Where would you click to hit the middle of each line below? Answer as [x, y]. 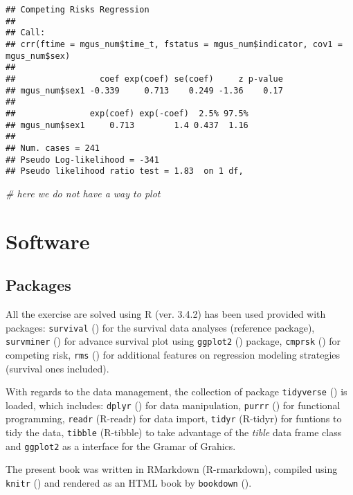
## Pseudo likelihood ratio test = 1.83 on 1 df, [125, 171]
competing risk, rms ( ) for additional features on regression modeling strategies [173, 354]
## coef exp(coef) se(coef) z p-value [144, 79]
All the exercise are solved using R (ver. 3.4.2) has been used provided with [166, 314]
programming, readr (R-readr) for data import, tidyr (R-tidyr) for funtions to [174, 418]
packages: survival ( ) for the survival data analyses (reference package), [160, 327]
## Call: [26, 33]
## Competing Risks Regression [78, 10]
